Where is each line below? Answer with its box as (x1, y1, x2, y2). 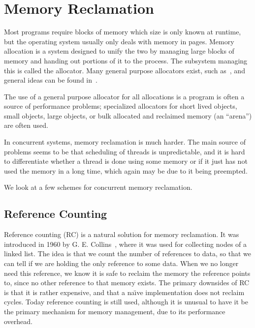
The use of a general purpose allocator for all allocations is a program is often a (4, 91, 245, 101)
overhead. (4, 316, 32, 326)
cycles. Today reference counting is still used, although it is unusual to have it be (4, 297, 248, 307)
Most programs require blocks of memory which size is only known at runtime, (4, 27, 241, 37)
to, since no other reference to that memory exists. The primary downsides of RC (4, 277, 250, 288)
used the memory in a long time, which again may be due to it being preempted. (4, 165, 248, 176)
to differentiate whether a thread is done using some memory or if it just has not (4, 156, 248, 166)
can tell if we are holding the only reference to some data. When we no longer (4, 258, 239, 268)
